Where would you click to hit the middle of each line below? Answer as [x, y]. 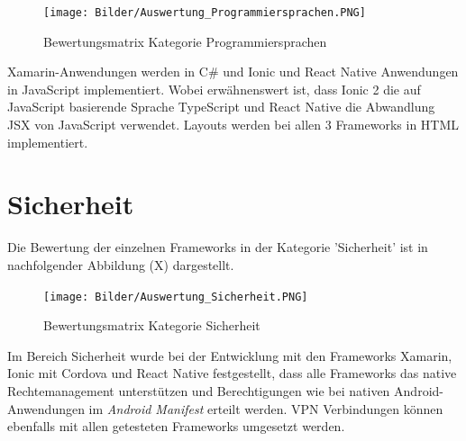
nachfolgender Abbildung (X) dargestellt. [121, 264]
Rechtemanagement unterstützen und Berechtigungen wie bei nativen [199, 390]
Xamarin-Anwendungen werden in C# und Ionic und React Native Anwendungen [233, 72]
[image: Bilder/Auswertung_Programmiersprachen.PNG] [205, 13]
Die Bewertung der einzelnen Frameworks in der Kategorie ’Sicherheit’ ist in [218, 247]
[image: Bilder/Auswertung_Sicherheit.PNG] [176, 297]
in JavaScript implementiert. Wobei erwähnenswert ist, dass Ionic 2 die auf [214, 89]
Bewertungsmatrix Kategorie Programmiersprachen [185, 41]
